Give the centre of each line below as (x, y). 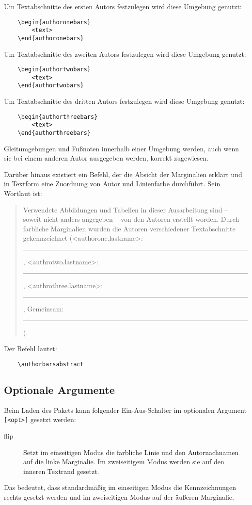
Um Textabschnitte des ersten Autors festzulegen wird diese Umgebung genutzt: (123, 6)
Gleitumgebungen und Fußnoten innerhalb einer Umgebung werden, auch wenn (122, 148)
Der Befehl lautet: (31, 349)
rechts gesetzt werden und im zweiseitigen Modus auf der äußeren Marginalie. (119, 497)
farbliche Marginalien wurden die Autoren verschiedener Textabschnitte (129, 228)
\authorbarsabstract (51, 364)
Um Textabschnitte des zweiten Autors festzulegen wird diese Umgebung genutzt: (125, 54)
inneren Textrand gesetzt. (61, 471)
